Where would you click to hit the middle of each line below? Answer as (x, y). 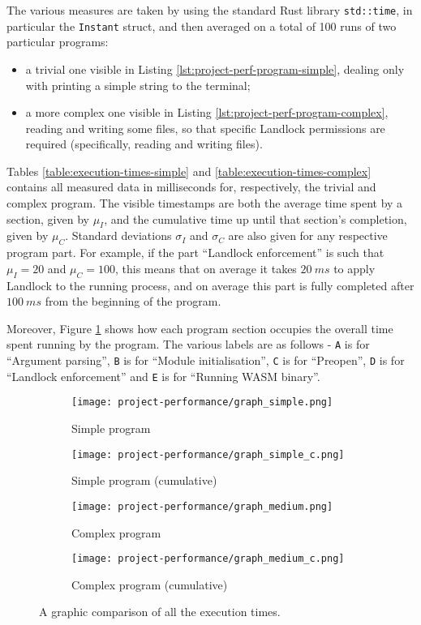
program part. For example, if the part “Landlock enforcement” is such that (195, 253)
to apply (354, 268)
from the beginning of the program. (133, 301)
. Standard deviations (118, 235)
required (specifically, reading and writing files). (144, 144)
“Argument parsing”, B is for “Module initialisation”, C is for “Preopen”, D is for (206, 360)
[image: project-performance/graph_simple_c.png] (208, 454)
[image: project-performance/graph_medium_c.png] (208, 559)
